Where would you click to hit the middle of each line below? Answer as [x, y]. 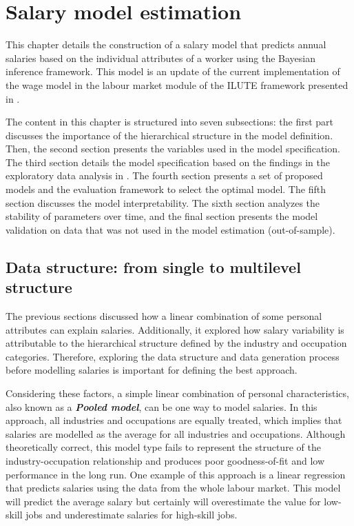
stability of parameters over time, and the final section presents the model [162, 216]
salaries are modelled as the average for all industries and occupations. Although [176, 433]
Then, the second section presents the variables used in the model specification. [173, 149]
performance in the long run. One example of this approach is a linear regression [176, 474]
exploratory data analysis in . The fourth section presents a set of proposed [164, 175]
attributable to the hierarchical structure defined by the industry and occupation [176, 343]
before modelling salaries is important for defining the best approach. [152, 370]
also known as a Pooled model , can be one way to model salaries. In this [162, 406]
